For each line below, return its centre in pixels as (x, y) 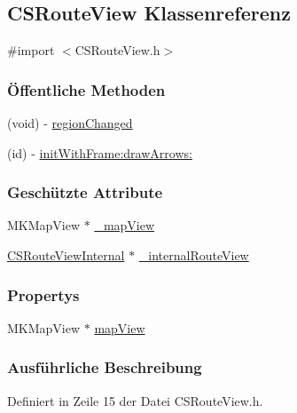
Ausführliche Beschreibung (105, 367)
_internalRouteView (194, 255)
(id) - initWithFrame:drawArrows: (100, 152)
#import (31, 50)
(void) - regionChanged (70, 123)
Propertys (43, 294)
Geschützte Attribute (85, 192)
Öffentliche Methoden (86, 89)
